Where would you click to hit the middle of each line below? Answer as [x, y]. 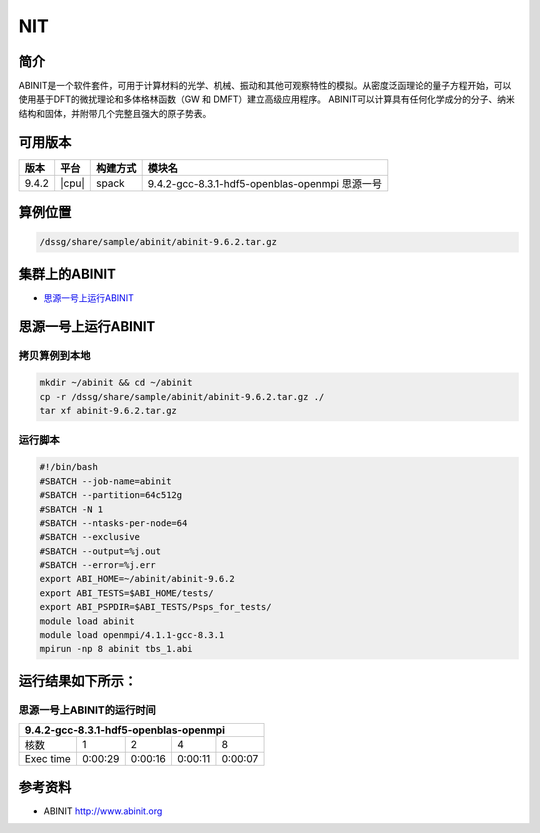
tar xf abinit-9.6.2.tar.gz [108, 411]
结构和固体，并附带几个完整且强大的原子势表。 [115, 113]
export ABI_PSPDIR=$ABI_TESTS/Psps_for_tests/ [155, 607]
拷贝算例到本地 [54, 355]
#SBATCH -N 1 [71, 509]
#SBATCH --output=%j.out [100, 551]
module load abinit [87, 621]
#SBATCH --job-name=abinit [105, 481]
